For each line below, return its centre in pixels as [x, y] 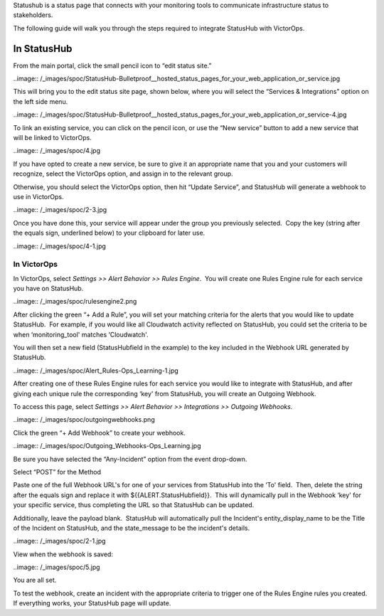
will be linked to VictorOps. [52, 138]
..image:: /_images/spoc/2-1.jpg [59, 541]
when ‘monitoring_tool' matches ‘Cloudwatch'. [81, 334]
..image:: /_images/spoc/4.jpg [57, 151]
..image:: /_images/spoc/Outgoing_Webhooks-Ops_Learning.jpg [107, 446]
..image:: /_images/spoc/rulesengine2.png [75, 302]
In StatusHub [43, 49]
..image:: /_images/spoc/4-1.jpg [60, 246]
